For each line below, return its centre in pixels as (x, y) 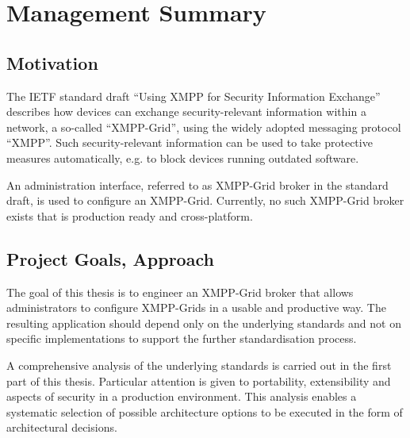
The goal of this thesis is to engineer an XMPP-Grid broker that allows (180, 292)
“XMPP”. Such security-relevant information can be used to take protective (190, 142)
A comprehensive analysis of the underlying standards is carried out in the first (199, 365)
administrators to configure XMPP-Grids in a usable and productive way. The (196, 307)
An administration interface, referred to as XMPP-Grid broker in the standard (197, 184)
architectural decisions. (62, 427)
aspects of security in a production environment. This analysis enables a (182, 396)
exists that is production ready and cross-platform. (130, 215)
